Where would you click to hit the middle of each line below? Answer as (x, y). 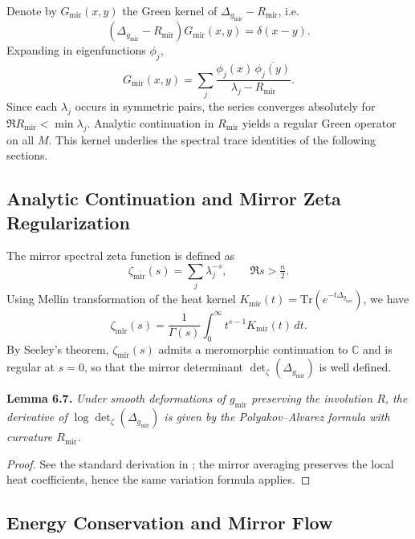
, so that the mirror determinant (164, 367)
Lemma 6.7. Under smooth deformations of (116, 398)
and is (378, 349)
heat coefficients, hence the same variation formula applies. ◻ (159, 479)
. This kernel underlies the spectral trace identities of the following (212, 139)
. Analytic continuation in (151, 122)
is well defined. (355, 367)
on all (20, 139)
